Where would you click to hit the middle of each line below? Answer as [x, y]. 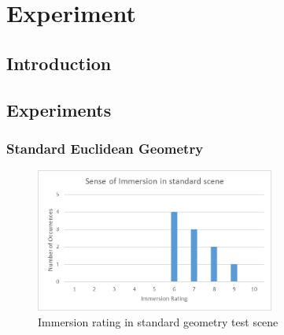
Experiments [59, 109]
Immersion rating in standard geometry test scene [158, 321]
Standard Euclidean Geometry [105, 148]
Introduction [59, 63]
